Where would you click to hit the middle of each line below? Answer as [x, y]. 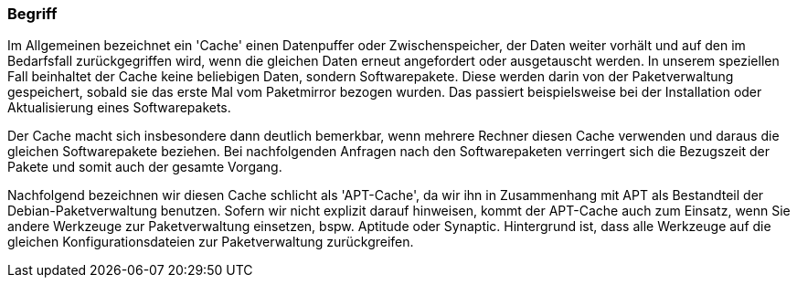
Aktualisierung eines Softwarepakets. [119, 108]
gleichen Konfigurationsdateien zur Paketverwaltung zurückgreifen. [211, 242]
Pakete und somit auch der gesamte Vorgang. [145, 167]
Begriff [32, 14]
